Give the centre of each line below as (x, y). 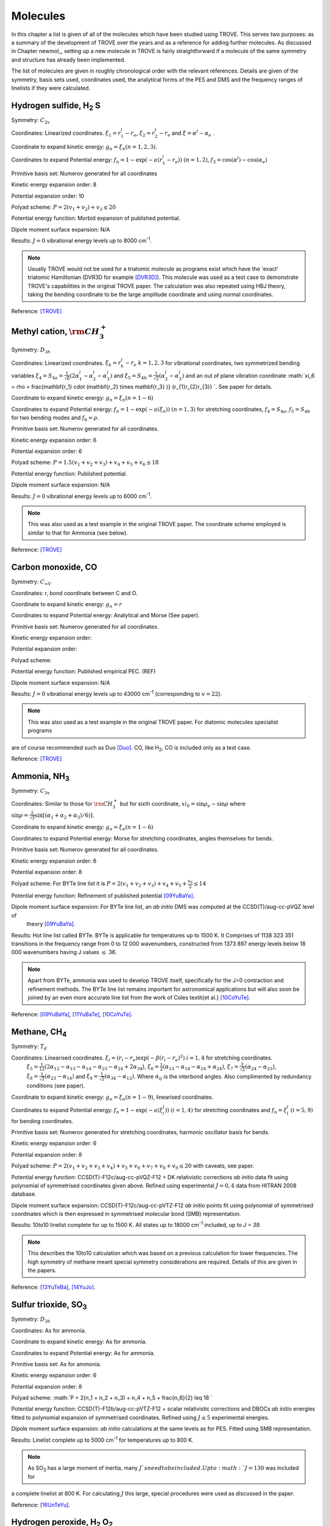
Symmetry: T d (29, 1047)
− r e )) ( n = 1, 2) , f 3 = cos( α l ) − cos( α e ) (217, 160)
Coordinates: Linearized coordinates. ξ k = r (66, 363)
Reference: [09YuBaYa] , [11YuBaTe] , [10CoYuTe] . (72, 1014)
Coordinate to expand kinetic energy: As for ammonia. (79, 1342)
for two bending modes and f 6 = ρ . (55, 418)
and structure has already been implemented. (69, 60)
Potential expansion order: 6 (47, 451)
